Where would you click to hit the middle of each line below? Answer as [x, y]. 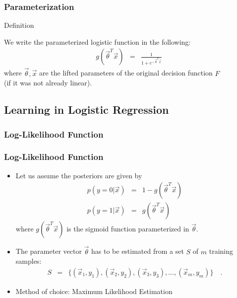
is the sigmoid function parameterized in [128, 229]
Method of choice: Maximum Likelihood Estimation [94, 291]
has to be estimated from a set [138, 251]
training [221, 251]
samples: [29, 261]
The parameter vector [49, 251]
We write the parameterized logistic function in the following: [97, 41]
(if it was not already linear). [48, 83]
